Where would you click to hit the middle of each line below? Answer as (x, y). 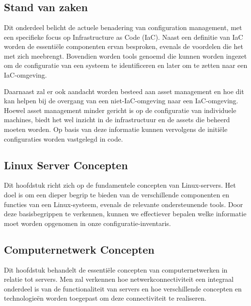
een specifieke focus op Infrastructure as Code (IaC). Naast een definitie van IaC (124, 37)
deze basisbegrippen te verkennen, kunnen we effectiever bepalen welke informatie (125, 214)
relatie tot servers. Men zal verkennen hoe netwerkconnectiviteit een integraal (119, 279)
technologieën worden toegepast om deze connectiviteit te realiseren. (105, 298)
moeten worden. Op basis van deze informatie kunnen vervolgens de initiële (116, 129)
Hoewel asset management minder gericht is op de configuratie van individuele (120, 110)
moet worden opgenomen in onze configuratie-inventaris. (87, 223)
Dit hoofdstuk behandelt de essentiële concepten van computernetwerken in (116, 269)
